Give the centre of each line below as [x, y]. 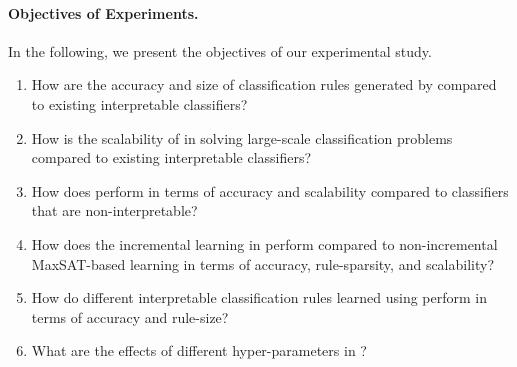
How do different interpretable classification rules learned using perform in [259, 297]
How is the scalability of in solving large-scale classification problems [242, 137]
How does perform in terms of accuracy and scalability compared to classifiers [270, 190]
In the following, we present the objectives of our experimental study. [220, 50]
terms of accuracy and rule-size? [130, 316]
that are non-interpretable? [114, 210]
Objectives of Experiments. [103, 12]
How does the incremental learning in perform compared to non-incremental [264, 243]
